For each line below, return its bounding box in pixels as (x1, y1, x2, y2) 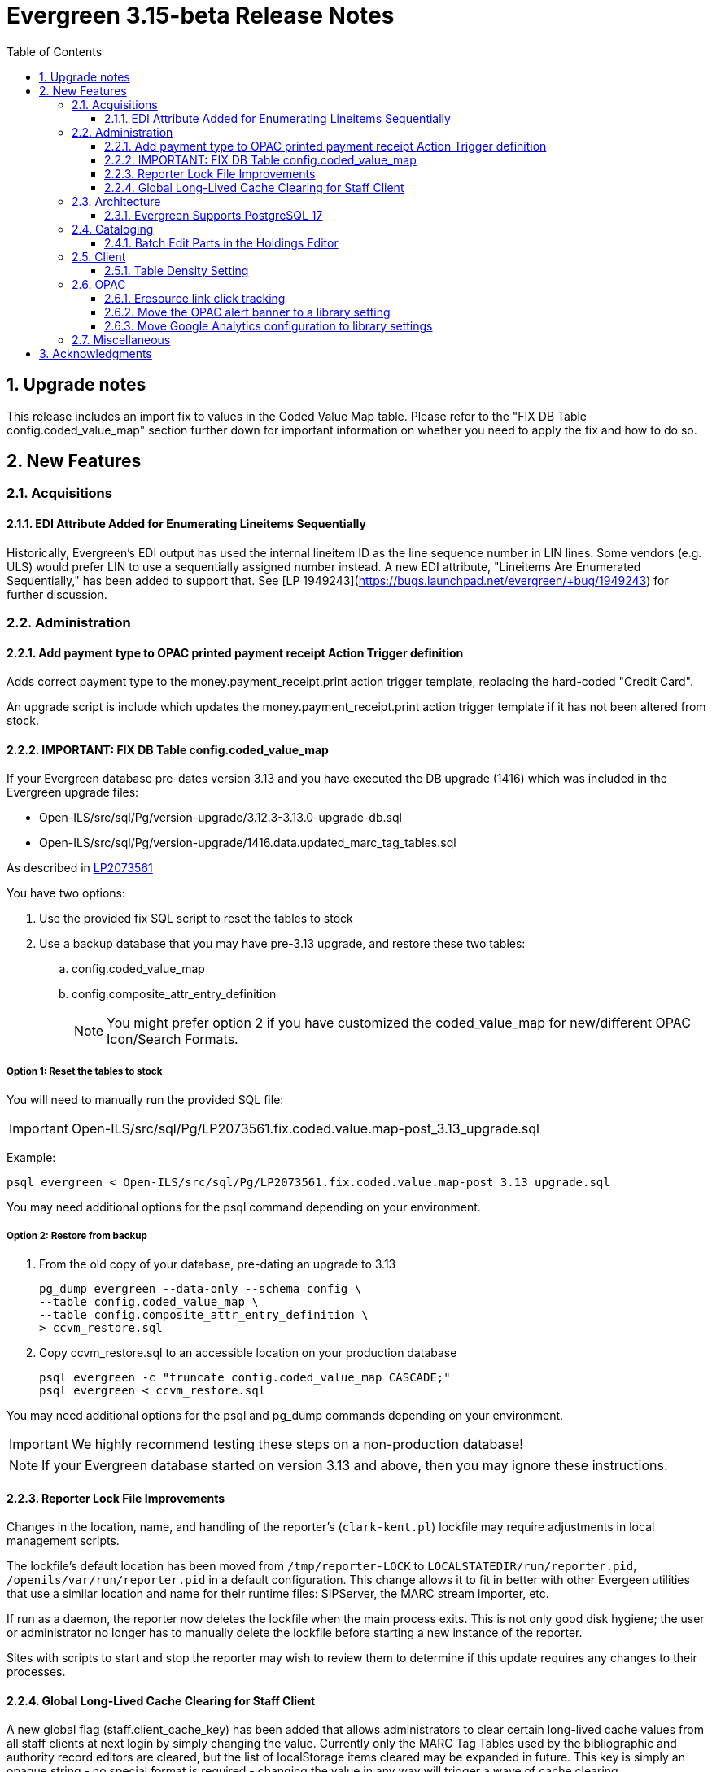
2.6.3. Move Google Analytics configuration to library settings (104, 318, 433, 333)
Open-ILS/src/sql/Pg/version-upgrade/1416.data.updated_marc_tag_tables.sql (39, 836, 456, 850)
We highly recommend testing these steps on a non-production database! (71, 1436, 523, 1453)
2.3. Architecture (72, 194, 161, 208)
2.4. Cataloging (72, 221, 154, 236)
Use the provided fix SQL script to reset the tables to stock (39, 911, 353, 926)
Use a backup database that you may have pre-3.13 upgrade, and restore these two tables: (39, 936, 526, 951)
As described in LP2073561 (7, 861, 153, 875)
